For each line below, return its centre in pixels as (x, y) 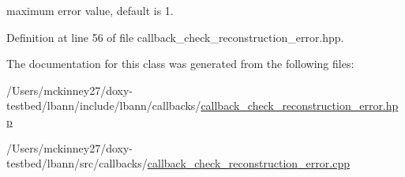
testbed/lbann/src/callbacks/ (77, 163)
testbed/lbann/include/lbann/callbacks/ (104, 105)
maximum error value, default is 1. (90, 10)
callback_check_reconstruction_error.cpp (248, 163)
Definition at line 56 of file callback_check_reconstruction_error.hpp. (175, 37)
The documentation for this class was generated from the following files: (180, 64)
